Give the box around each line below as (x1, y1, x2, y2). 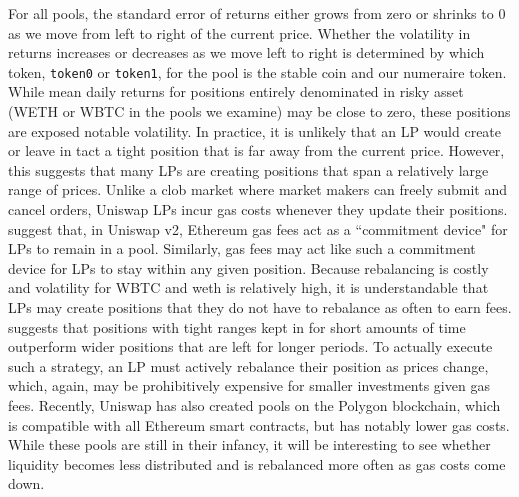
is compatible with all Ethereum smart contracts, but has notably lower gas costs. (8, 414, 510, 435)
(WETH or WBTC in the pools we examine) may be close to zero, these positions (8, 101, 511, 122)
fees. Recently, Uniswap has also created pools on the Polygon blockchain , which (8, 394, 501, 415)
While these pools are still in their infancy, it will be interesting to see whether (8, 434, 491, 455)
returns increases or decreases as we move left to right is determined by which (8, 42, 485, 63)
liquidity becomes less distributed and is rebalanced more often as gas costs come (8, 453, 506, 474)
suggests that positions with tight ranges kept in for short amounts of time (8, 316, 466, 337)
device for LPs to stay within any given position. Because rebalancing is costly (8, 257, 489, 278)
